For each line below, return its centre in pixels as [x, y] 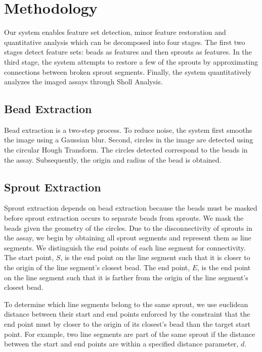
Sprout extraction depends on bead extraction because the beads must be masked [131, 208]
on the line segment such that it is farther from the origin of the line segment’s [126, 277]
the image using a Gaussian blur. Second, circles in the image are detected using [129, 140]
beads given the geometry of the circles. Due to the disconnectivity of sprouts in [128, 228]
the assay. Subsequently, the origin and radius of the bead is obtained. [113, 159]
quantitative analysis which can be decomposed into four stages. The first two [125, 42]
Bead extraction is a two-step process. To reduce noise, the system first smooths [128, 130]
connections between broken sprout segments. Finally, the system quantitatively [128, 71]
